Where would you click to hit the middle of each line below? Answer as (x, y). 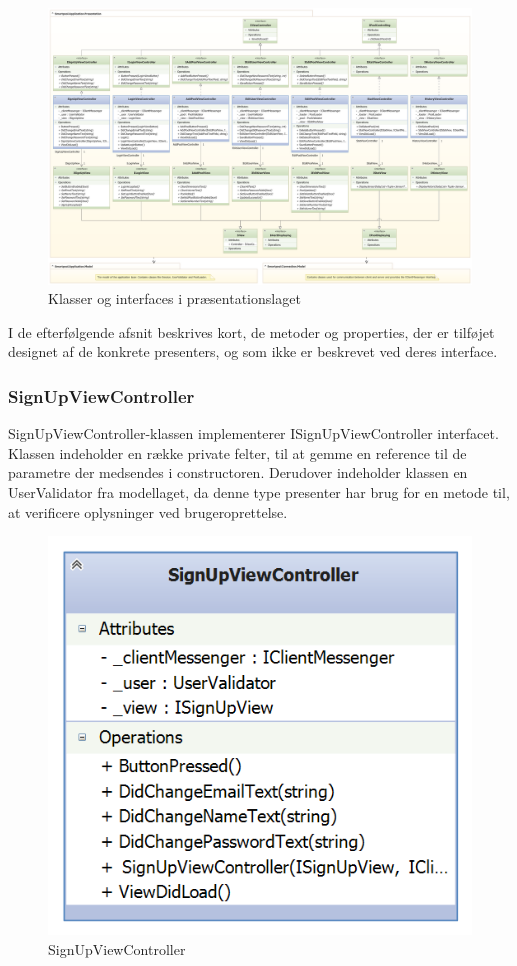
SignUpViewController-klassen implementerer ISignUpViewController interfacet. (253, 433)
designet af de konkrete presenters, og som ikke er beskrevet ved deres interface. (253, 351)
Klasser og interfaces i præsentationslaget (174, 298)
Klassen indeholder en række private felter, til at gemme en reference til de (237, 452)
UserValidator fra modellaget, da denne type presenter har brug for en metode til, (259, 491)
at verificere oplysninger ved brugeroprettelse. (148, 511)
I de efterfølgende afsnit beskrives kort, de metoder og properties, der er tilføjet (251, 331)
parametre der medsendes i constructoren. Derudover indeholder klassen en (238, 472)
